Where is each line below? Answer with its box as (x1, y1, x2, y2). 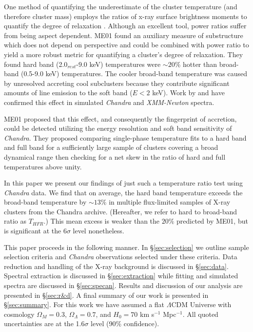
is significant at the (4, 226, 61, 236)
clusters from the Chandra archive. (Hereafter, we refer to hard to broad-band (4, 206, 237, 216)
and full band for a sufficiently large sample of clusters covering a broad (4, 142, 218, 152)
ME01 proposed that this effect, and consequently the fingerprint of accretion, (4, 113, 237, 124)
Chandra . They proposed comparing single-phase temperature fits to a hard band (4, 132, 247, 143)
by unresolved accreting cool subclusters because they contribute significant (4, 78, 230, 88)
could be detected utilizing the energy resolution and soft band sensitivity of (4, 123, 232, 133)
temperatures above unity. (4, 161, 82, 171)
